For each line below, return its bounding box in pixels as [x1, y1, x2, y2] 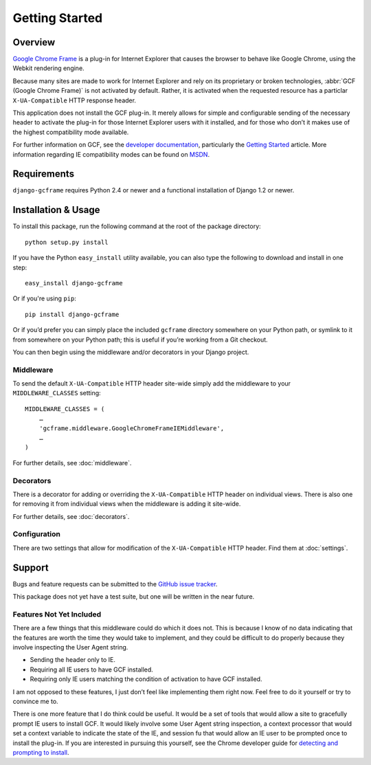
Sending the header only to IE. [30, 656, 116, 664]
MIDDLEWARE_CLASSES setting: [12, 389, 101, 397]
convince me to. [12, 698, 58, 706]
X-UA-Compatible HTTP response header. [12, 96, 137, 104]
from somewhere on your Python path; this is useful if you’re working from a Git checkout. [12, 335, 268, 344]
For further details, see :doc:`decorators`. [12, 512, 130, 520]
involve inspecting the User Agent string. [12, 643, 128, 652]
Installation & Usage [12, 204, 100, 216]
